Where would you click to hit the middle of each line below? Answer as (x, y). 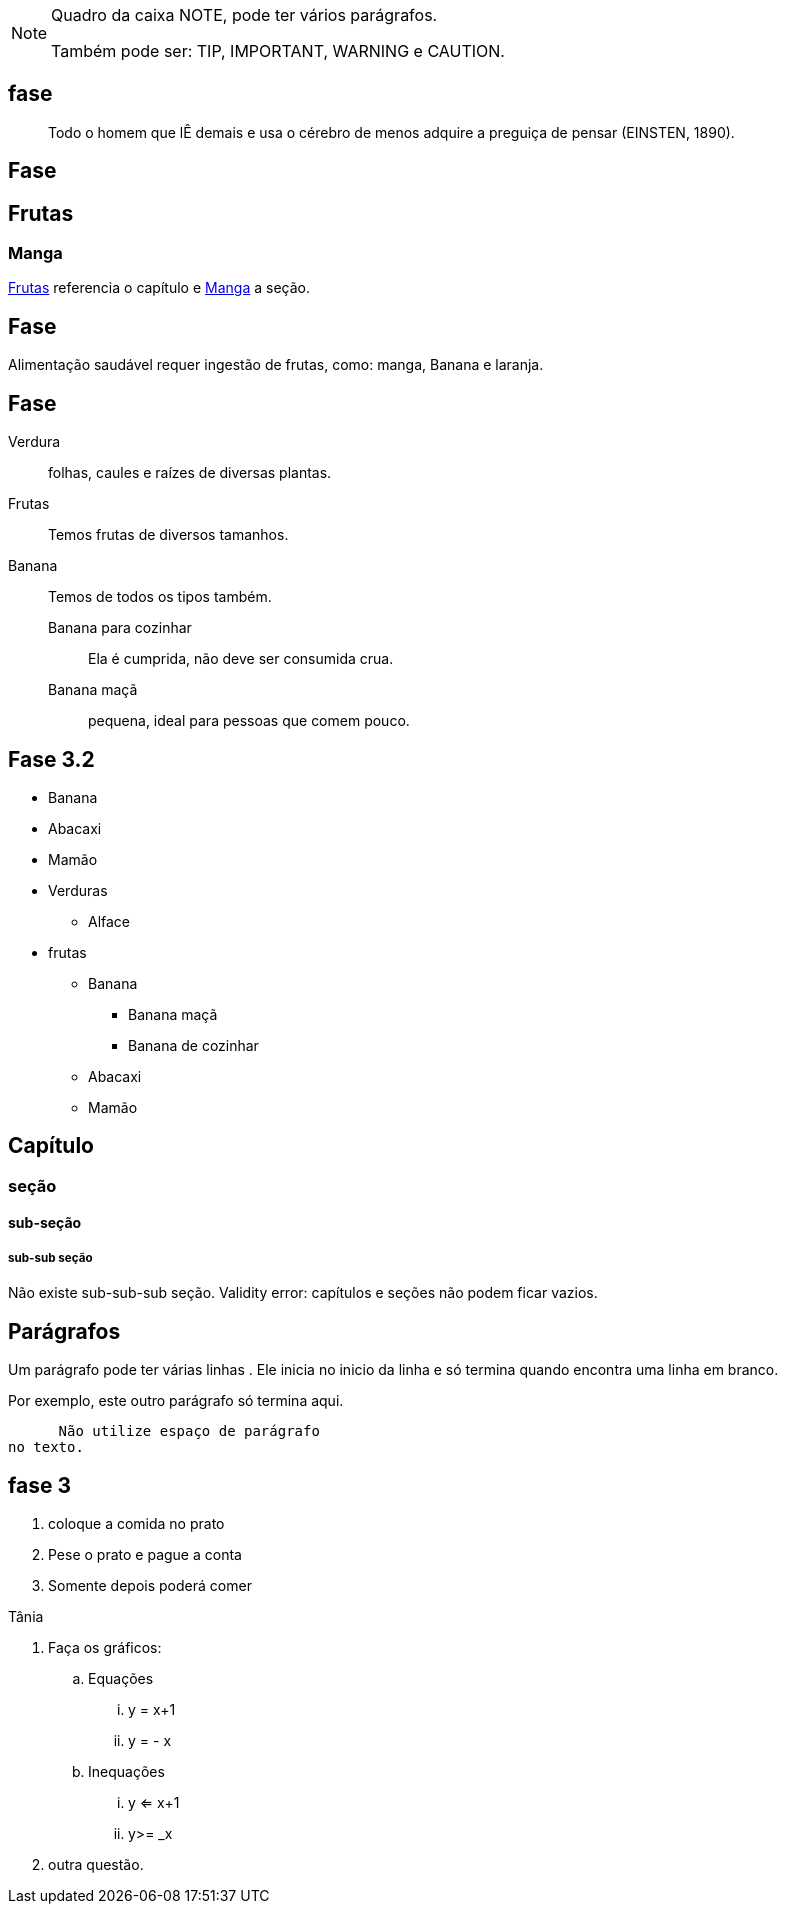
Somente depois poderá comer (150, 1585)
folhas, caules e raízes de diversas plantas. (190, 473)
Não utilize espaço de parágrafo (189, 1431)
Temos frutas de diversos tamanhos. (168, 535)
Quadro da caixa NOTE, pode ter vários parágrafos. (244, 15)
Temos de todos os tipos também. (160, 597)
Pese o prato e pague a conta (145, 1554)
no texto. (46, 1447)
